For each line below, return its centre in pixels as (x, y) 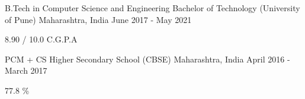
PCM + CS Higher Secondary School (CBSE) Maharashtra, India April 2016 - (147, 59)
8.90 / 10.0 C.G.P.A (41, 39)
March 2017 (26, 70)
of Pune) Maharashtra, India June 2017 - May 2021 (98, 19)
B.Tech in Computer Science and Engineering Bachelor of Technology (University (152, 8)
